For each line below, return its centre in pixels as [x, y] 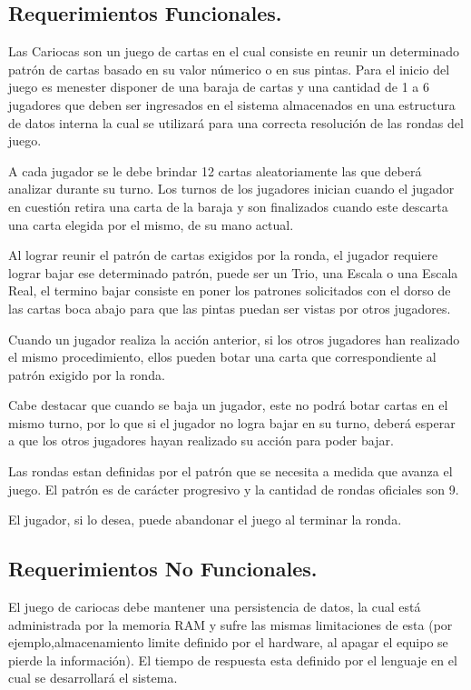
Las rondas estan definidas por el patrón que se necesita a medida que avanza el [231, 471]
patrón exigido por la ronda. [87, 374]
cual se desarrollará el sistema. [93, 678]
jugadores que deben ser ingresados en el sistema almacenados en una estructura [232, 104]
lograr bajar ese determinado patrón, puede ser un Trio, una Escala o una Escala [233, 272]
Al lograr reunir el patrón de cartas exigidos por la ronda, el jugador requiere [223, 255]
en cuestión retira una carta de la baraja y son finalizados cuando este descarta [228, 206]
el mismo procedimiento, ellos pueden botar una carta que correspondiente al [222, 357]
